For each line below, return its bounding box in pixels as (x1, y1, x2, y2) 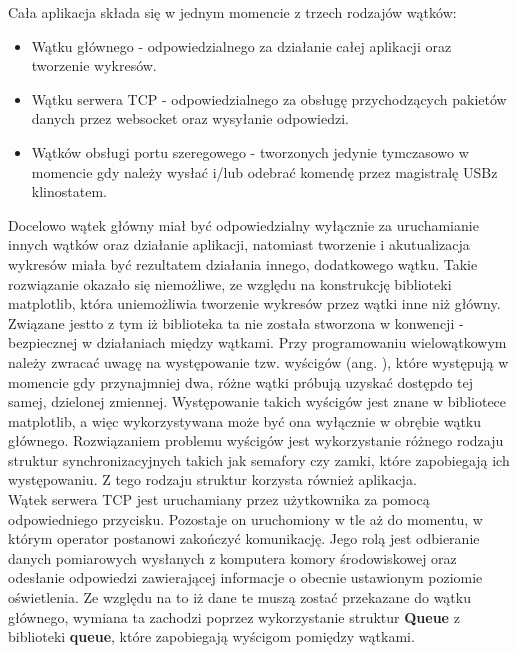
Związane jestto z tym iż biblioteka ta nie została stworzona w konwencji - (8, 312, 464, 333)
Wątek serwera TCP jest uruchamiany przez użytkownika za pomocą (8, 489, 430, 510)
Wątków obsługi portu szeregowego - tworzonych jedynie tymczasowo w (31, 141, 469, 162)
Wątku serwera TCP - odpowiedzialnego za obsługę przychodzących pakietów (31, 88, 507, 109)
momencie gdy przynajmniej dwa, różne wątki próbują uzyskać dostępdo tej (8, 371, 474, 392)
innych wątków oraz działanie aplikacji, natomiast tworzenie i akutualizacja (8, 234, 470, 255)
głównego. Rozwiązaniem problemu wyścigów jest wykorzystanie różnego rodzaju (8, 430, 504, 451)
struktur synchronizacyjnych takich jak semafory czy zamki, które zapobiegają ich (8, 449, 510, 470)
